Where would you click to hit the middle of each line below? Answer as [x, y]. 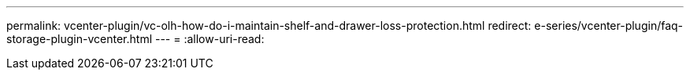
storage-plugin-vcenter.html [80, 39]
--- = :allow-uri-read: [210, 39]
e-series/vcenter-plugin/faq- [609, 25]
